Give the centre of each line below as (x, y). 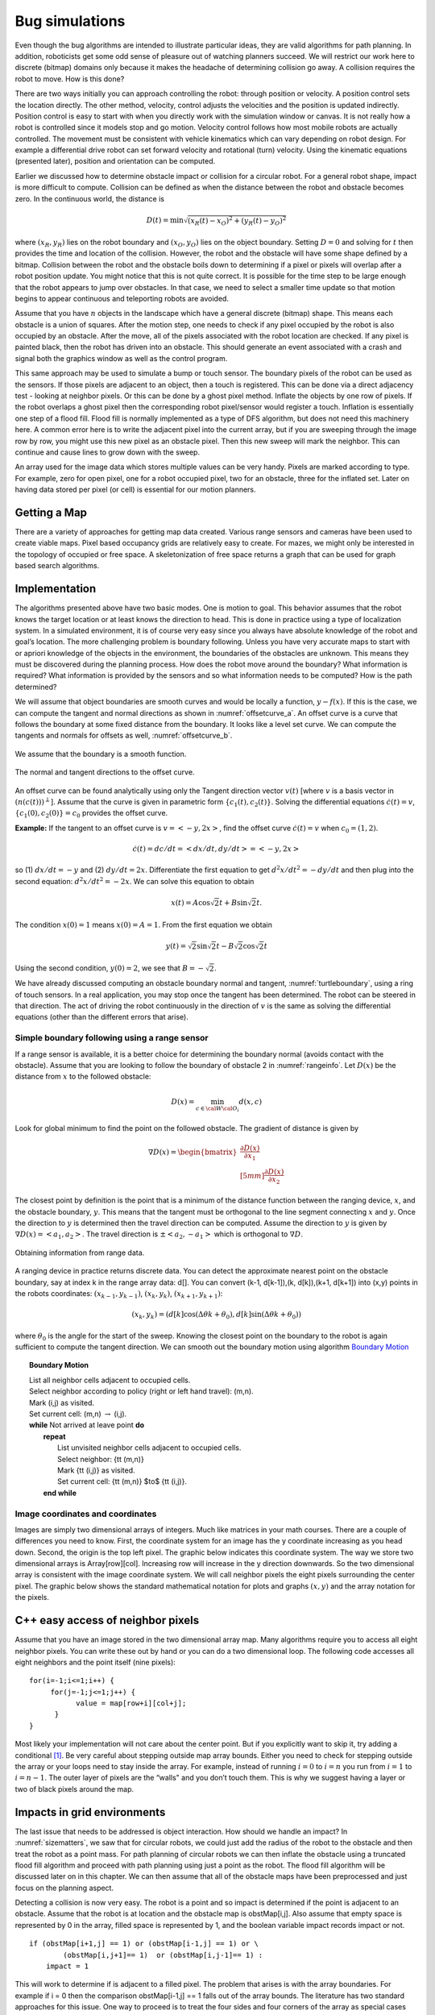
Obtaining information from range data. (80, 1253)
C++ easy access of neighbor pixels (107, 1620)
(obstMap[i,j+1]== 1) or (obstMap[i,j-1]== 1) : (163, 1955)
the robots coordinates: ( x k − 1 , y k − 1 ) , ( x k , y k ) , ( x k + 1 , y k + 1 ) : (119, 1294)
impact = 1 (67, 1966)
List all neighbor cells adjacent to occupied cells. (110, 1380)
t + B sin (233, 903)
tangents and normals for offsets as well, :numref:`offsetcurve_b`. (124, 735)
